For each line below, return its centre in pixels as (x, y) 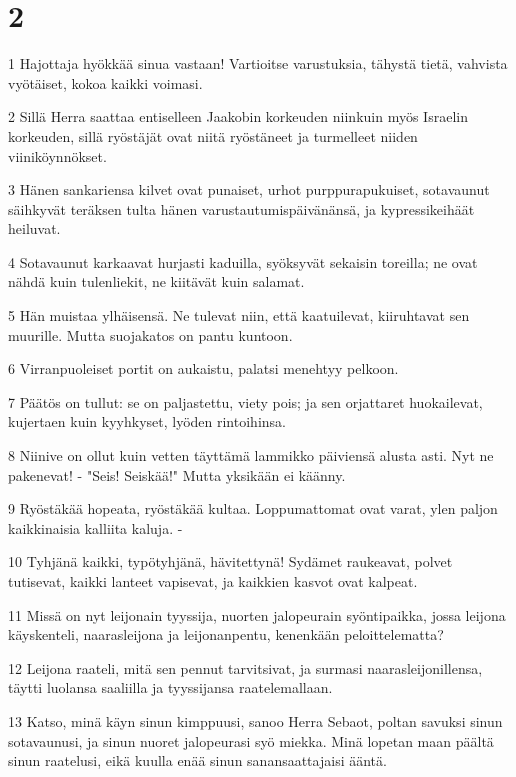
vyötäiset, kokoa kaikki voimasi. (105, 82)
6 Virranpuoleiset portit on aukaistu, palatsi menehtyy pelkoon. (203, 368)
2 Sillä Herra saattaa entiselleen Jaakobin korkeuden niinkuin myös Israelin (238, 116)
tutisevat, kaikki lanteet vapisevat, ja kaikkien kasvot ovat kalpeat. (213, 581)
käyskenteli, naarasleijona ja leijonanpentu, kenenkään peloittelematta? (226, 634)
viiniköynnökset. (57, 155)
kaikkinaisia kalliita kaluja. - (95, 527)
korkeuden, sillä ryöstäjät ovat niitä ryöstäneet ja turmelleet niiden (213, 135)
